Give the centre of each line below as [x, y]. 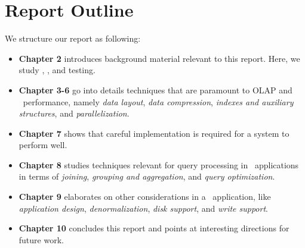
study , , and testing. [57, 70]
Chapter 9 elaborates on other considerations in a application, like [145, 197]
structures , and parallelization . [74, 113]
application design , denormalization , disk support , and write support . [143, 208]
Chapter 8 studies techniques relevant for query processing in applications [159, 164]
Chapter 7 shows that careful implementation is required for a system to [154, 133]
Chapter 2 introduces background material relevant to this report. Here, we [159, 58]
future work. [41, 239]
